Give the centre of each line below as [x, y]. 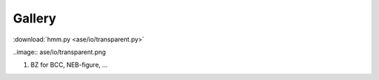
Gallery [34, 18]
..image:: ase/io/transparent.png [60, 52]
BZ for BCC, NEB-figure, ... [69, 65]
